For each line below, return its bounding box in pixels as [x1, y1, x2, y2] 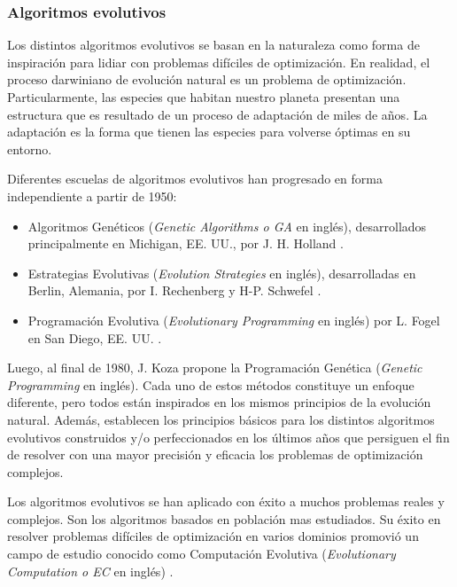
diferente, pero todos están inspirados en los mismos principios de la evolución [7, 393, 431, 411]
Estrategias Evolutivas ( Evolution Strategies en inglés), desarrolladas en [27, 263, 416, 282]
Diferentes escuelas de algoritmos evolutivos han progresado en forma [7, 169, 383, 188]
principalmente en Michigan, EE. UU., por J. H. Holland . [27, 234, 344, 253]
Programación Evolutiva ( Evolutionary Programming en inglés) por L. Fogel [27, 310, 440, 329]
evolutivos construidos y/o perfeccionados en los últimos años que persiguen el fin [7, 427, 450, 446]
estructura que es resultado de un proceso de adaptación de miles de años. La [7, 105, 428, 123]
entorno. [7, 139, 52, 158]
